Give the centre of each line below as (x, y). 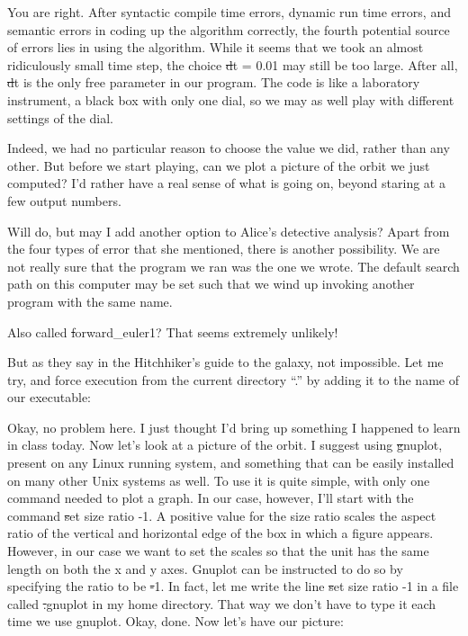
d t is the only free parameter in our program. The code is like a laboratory (214, 82)
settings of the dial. (60, 117)
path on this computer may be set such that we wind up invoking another (211, 284)
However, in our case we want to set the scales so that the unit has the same (218, 551)
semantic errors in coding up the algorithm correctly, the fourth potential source (229, 29)
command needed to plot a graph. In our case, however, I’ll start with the (211, 498)
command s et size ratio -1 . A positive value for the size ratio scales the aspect (222, 515)
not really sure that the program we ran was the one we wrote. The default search (234, 266)
